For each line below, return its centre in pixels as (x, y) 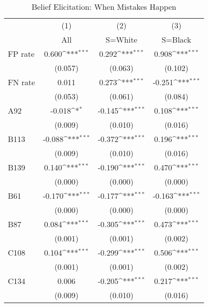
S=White (121, 39)
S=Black (176, 39)
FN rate (22, 82)
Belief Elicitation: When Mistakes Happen (104, 7)
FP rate (21, 54)
